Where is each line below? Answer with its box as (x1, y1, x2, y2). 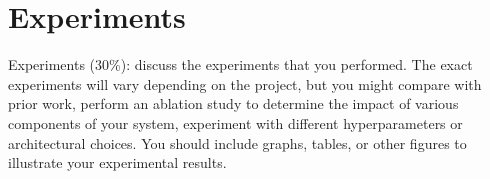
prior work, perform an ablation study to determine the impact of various (8, 93, 459, 114)
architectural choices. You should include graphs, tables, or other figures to (8, 132, 467, 153)
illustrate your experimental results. (8, 152, 227, 173)
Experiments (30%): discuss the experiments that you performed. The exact (8, 54, 473, 75)
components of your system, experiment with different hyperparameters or (8, 112, 463, 133)
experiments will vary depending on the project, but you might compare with (8, 73, 482, 94)
